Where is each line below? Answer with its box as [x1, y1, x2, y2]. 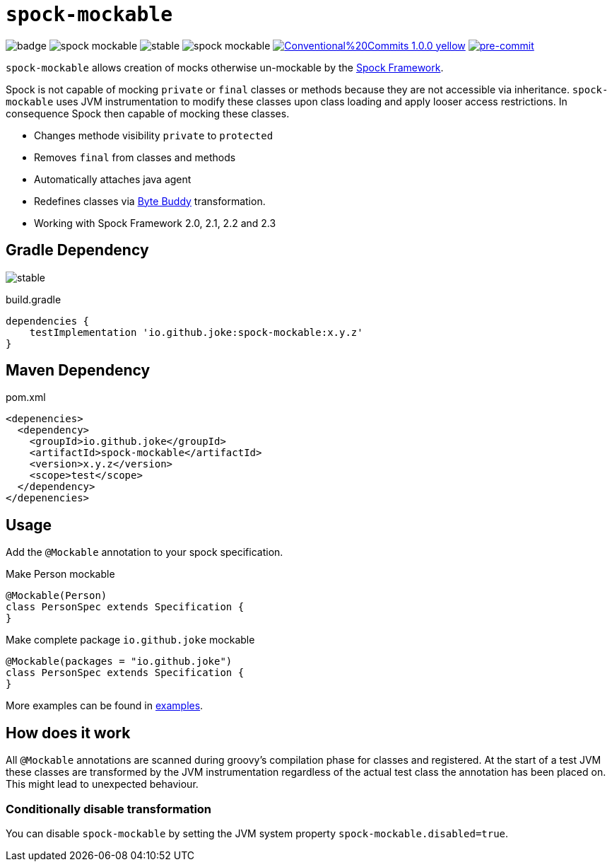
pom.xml [6, 391, 46, 404]
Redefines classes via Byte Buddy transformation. [34, 194, 266, 207]
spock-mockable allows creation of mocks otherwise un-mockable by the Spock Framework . [6, 61, 444, 74]
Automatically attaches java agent [34, 173, 192, 185]
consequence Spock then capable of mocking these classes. [6, 107, 290, 120]
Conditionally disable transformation [6, 801, 212, 816]
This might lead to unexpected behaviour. [6, 778, 199, 791]
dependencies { [6, 315, 90, 327]
